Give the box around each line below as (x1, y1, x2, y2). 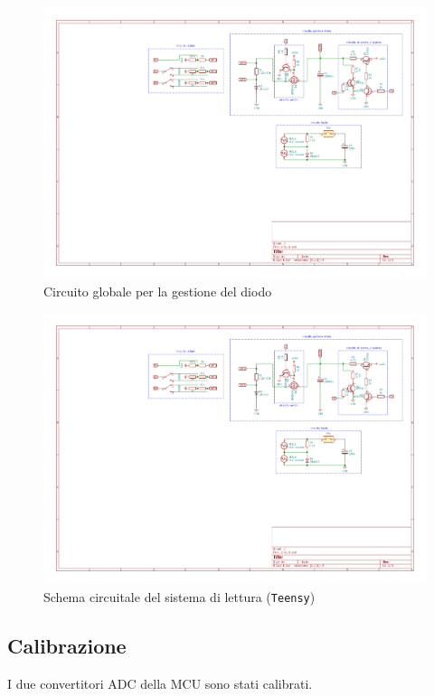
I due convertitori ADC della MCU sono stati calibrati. (7, 673, 313, 692)
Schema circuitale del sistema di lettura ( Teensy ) (43, 587, 316, 606)
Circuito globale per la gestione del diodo (43, 281, 272, 300)
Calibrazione (7, 631, 127, 659)
